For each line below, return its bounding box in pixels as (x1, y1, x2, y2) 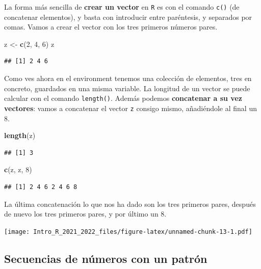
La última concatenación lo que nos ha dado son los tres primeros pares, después (4, 198, 256, 209)
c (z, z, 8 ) (4, 164, 32, 175)
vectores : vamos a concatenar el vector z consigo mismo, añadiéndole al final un (4, 102, 257, 113)
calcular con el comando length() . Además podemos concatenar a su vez (4, 93, 242, 103)
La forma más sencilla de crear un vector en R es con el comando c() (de (4, 2, 240, 12)
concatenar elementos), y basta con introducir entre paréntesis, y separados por (4, 11, 252, 22)
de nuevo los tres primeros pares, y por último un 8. (4, 208, 167, 219)
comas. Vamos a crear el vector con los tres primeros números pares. (4, 21, 218, 32)
